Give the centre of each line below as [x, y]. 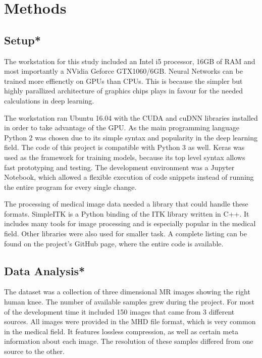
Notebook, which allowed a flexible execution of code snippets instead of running [129, 177]
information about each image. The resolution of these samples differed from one [129, 341]
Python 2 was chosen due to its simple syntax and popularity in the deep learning [131, 137]
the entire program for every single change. [70, 187]
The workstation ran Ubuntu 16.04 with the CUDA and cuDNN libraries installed [131, 117]
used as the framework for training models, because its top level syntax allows [125, 157]
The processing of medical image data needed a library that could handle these [126, 204]
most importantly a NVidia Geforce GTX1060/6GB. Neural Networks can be [123, 71]
